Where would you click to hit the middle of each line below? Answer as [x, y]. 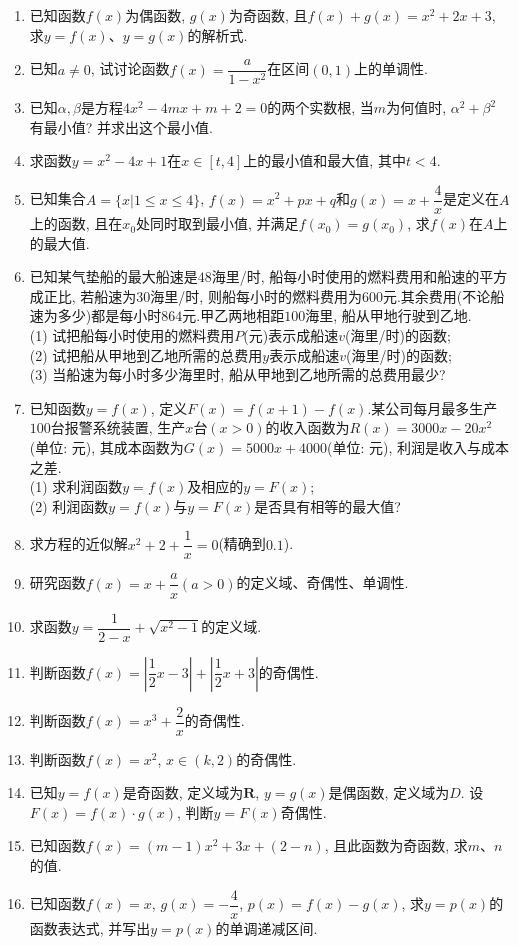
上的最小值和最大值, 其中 [324, 160]
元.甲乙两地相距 [233, 315]
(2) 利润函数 [69, 505]
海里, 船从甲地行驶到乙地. [388, 315]
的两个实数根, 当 [320, 107]
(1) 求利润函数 [76, 486]
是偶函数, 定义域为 [389, 792]
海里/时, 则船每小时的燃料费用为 [256, 295]
